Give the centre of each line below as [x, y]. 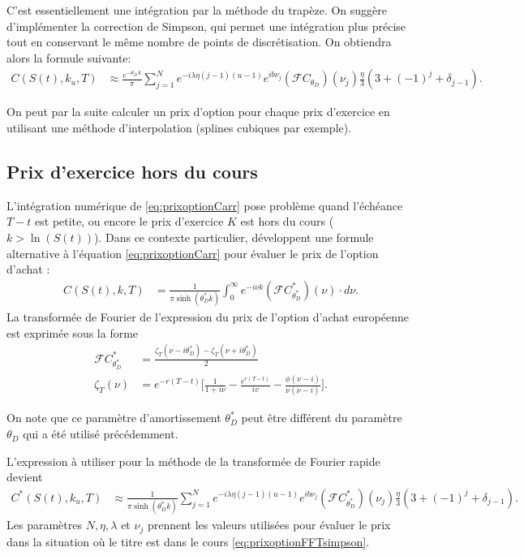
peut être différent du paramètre [322, 418]
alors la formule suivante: [69, 57]
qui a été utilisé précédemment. [101, 434]
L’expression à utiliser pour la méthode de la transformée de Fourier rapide [193, 461]
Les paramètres [44, 525]
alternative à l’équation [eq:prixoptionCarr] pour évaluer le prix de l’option [193, 253]
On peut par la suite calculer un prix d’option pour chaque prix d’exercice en [198, 112]
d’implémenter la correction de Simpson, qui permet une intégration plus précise [206, 26]
